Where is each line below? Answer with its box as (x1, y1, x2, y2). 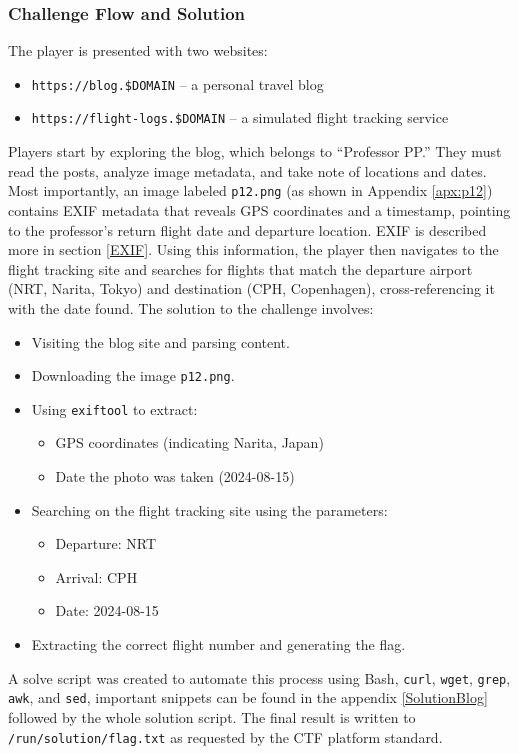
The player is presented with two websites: (8, 40, 268, 61)
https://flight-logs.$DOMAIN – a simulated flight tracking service (31, 107, 449, 128)
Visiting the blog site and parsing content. (31, 331, 290, 352)
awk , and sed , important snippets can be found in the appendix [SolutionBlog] (8, 687, 488, 708)
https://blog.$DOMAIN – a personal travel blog (31, 73, 324, 94)
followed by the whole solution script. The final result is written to (8, 706, 416, 727)
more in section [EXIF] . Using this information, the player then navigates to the (8, 239, 499, 260)
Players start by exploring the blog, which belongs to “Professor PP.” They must (8, 141, 502, 162)
